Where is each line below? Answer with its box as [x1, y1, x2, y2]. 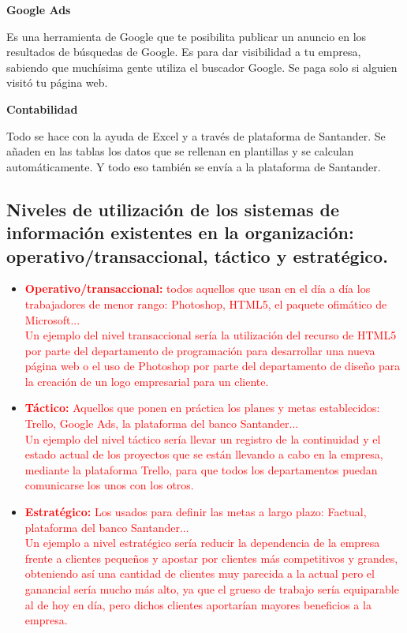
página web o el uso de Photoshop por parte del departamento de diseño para [24, 358, 401, 374]
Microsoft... [24, 311, 80, 328]
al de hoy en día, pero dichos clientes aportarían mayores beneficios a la [24, 596, 372, 612]
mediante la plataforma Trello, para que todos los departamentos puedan [24, 461, 378, 478]
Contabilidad [6, 100, 78, 117]
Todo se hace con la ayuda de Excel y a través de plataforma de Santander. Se [6, 127, 386, 144]
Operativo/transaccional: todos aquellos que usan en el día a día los [24, 280, 371, 297]
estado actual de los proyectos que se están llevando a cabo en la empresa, [24, 446, 383, 463]
